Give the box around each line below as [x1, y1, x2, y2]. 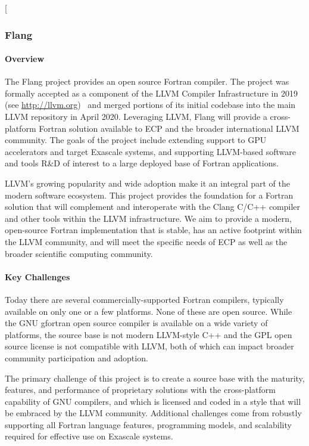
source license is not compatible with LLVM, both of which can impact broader [5, 340, 294, 352]
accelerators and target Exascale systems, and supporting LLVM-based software [5, 145, 296, 157]
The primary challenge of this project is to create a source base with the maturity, [5, 371, 305, 384]
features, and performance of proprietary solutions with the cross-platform [5, 383, 276, 396]
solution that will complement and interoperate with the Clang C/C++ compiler [5, 200, 301, 213]
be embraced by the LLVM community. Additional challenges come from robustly [5, 407, 302, 419]
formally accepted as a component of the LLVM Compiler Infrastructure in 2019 [5, 86, 298, 99]
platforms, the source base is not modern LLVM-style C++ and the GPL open [5, 328, 292, 340]
